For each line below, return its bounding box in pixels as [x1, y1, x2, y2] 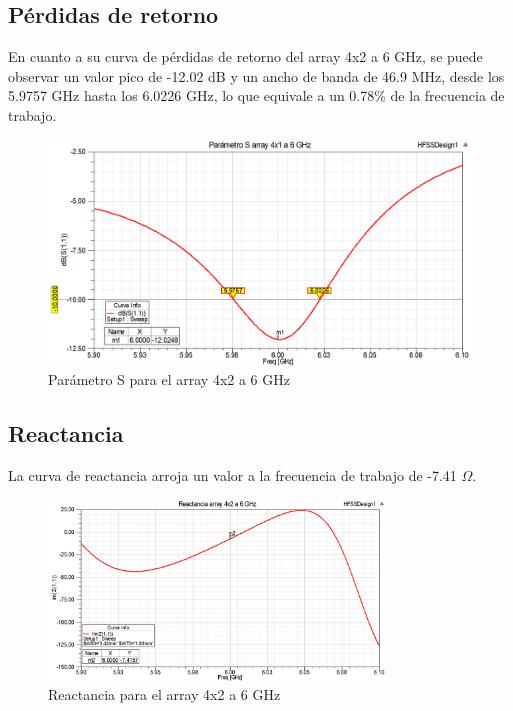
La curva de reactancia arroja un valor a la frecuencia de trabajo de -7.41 [8, 465, 457, 486]
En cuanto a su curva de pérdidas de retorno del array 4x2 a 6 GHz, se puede [8, 46, 483, 67]
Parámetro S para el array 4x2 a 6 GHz [48, 369, 290, 390]
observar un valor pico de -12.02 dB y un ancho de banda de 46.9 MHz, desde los [8, 65, 505, 86]
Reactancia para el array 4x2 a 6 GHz [48, 684, 281, 705]
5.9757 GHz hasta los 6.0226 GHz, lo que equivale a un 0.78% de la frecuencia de [8, 85, 505, 106]
